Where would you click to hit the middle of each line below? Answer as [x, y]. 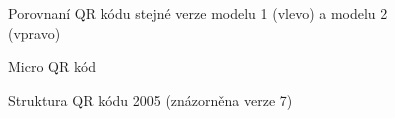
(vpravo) [34, 32]
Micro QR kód [52, 66]
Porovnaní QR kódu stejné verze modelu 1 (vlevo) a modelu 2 [198, 13]
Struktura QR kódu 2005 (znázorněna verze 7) [150, 99]
